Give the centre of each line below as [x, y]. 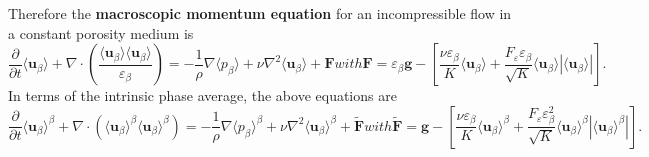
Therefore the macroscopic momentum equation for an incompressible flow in [260, 13]
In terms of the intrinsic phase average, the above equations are [202, 95]
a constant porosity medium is [101, 32]
